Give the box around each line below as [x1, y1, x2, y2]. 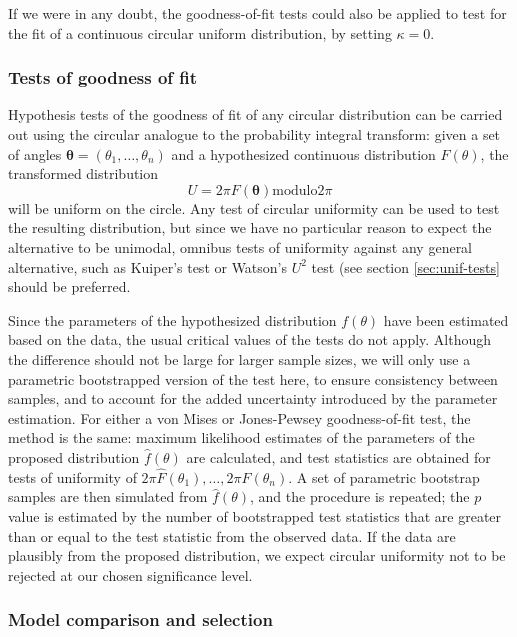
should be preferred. [8, 276, 131, 297]
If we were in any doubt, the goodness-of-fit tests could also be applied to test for [8, 3, 507, 23]
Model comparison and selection [8, 607, 273, 632]
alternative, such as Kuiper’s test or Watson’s [8, 256, 288, 277]
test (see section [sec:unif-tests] [311, 256, 500, 277]
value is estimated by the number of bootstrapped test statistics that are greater [8, 505, 502, 526]
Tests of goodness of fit [8, 65, 198, 90]
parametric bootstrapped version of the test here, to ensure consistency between [8, 368, 498, 389]
